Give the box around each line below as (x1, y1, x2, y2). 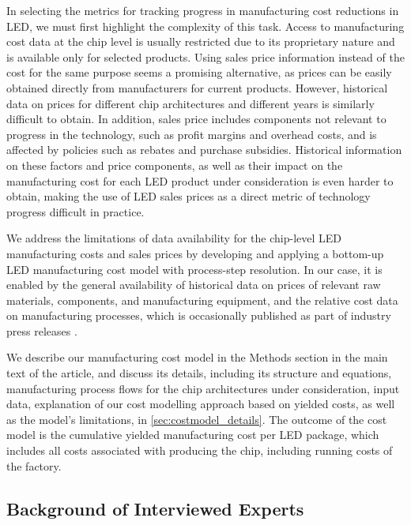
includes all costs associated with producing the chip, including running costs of (6, 442, 393, 459)
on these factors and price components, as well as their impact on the (6, 156, 343, 173)
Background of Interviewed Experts (6, 496, 304, 520)
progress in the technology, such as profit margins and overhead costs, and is (6, 126, 377, 142)
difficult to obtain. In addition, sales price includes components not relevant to (6, 111, 386, 127)
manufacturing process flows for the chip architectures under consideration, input (6, 380, 400, 396)
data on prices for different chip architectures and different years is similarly (6, 95, 375, 111)
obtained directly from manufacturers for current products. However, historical (6, 79, 388, 96)
